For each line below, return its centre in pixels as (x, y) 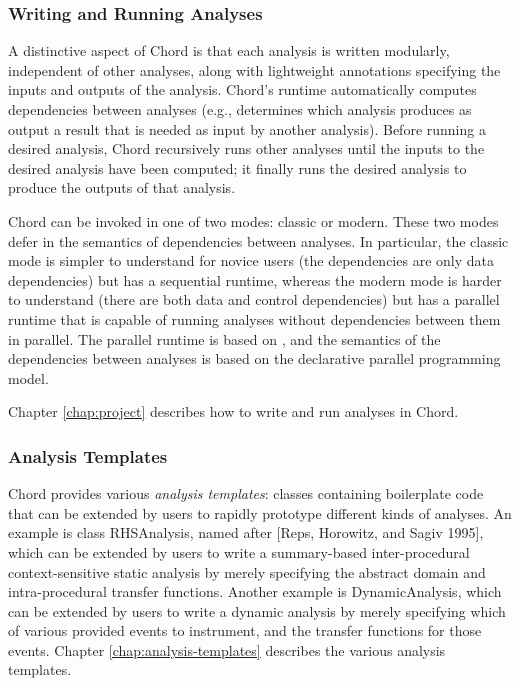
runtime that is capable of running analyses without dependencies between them (254, 318)
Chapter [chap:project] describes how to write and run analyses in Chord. (233, 411)
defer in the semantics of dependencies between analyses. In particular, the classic (258, 240)
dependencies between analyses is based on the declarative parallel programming (254, 358)
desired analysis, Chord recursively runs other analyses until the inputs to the (246, 148)
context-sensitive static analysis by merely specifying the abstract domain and (247, 571)
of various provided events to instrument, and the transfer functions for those (245, 630)
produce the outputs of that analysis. (122, 187)
